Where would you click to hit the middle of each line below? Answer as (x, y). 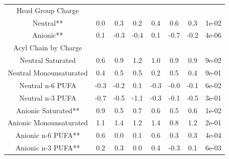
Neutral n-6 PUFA (48, 85)
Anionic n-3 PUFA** (48, 148)
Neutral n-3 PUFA (48, 97)
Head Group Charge (48, 10)
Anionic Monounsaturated (48, 123)
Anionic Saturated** (48, 110)
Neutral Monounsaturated (48, 72)
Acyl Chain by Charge (48, 48)
